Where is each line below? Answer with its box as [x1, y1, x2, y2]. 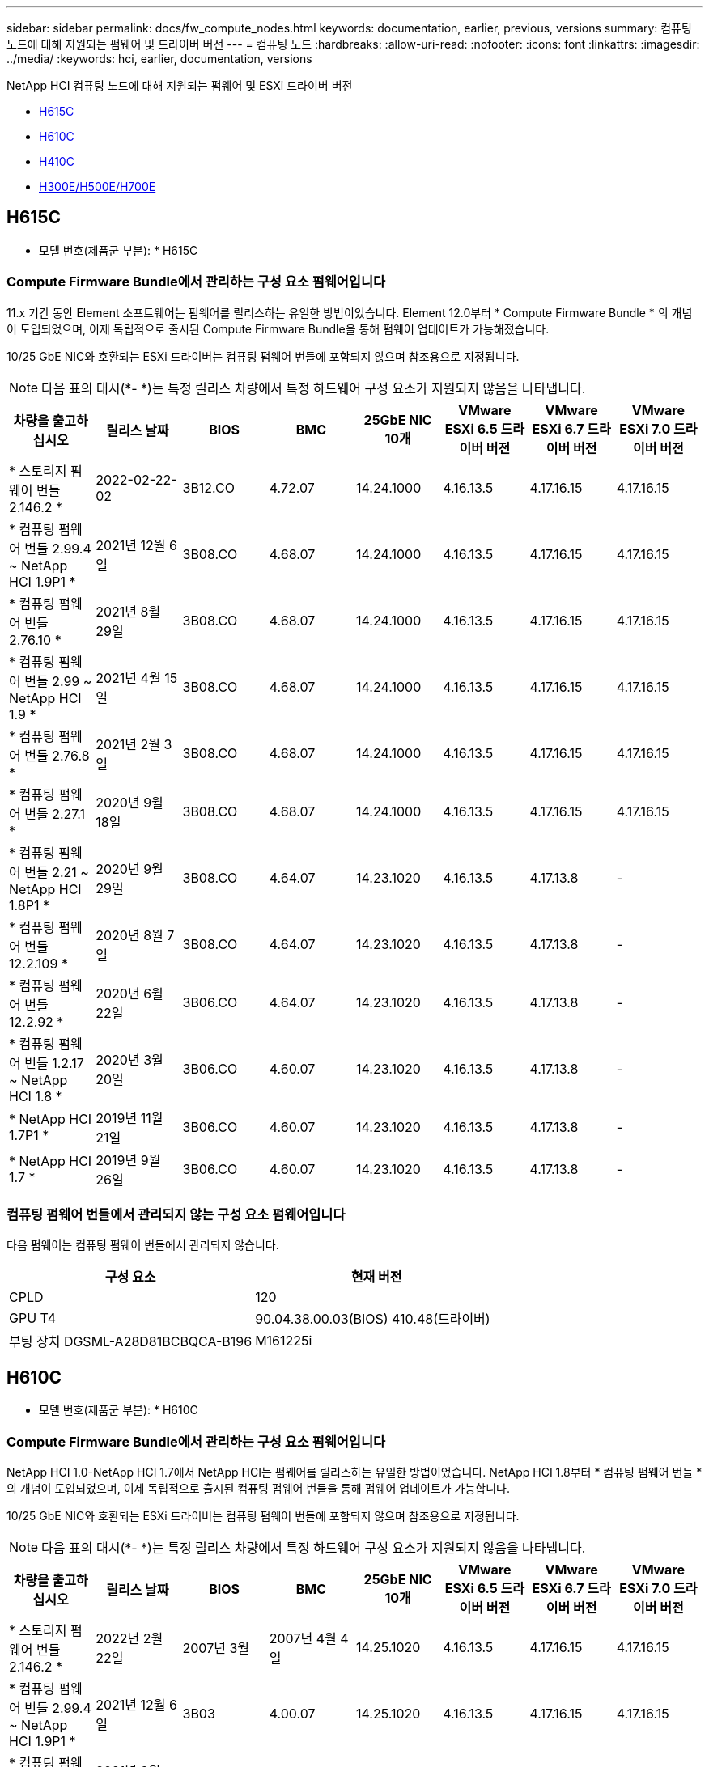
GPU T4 [9, 1310, 57, 1327]
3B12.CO [182, 479, 235, 496]
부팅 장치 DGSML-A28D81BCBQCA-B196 [9, 1333, 253, 1350]
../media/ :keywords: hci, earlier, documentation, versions [6, 52, 312, 66]
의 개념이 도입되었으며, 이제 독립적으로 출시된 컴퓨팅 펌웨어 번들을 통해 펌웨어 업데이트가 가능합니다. [6, 1481, 511, 1495]
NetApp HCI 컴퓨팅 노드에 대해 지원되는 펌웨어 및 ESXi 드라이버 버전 [6, 78, 353, 92]
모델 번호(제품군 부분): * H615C [39, 243, 198, 257]
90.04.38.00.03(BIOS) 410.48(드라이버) [255, 1311, 490, 1328]
